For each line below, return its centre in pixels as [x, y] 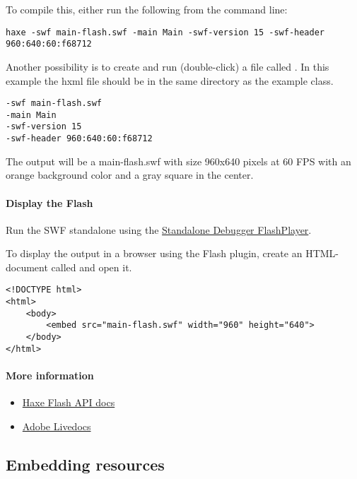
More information [50, 375]
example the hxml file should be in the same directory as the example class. [170, 80]
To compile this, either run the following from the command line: [147, 9]
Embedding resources [85, 464]
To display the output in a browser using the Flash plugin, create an [154, 253]
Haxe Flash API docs [69, 402]
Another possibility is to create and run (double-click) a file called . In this [168, 66]
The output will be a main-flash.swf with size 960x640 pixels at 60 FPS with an [178, 161]
